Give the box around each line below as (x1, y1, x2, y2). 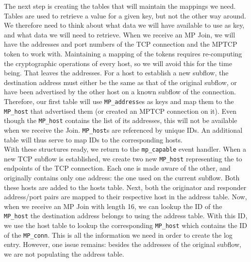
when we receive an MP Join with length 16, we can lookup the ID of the (4, 201, 222, 211)
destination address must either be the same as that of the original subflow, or (4, 77, 237, 87)
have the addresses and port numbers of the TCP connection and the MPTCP (4, 39, 237, 49)
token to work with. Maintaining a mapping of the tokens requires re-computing (4, 48, 242, 58)
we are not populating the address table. (4, 249, 124, 259)
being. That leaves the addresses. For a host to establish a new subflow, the (4, 68, 229, 78)
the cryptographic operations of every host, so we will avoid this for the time (4, 58, 232, 68)
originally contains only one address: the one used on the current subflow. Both (4, 173, 240, 183)
